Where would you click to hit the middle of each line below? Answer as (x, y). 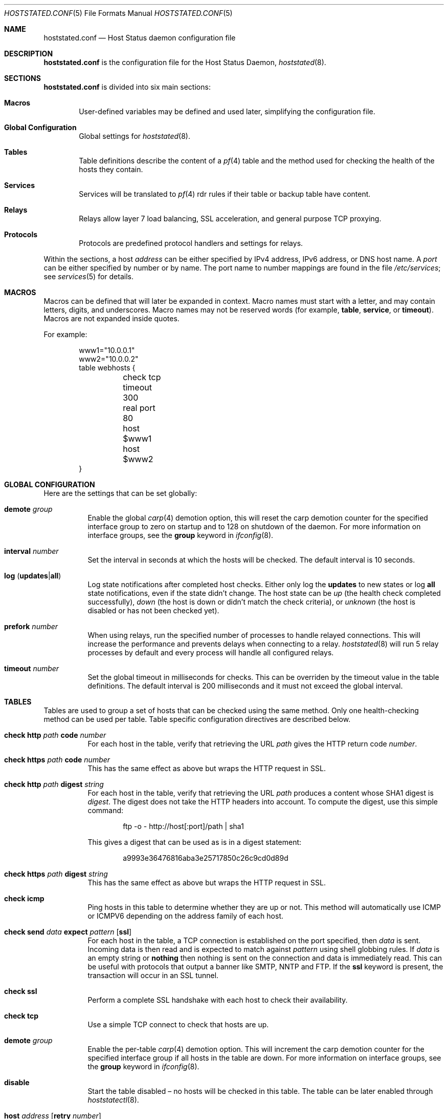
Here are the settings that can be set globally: (120, 493)
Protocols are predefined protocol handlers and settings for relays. (191, 243)
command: (106, 810)
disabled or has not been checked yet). (153, 610)
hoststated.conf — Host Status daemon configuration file (140, 38)
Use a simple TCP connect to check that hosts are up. (178, 1024)
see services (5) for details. (88, 276)
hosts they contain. (111, 169)
